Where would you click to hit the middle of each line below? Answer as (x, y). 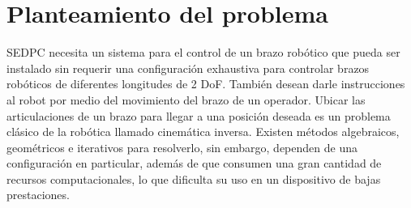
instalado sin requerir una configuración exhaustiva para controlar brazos (188, 68)
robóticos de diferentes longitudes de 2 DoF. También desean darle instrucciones (206, 84)
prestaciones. (38, 195)
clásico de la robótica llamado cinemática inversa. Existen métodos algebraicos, (203, 132)
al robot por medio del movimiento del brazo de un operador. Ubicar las (186, 99)
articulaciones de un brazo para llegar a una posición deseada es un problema (199, 115)
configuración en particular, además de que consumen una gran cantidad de (194, 163)
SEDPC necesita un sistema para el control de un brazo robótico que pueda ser (203, 52)
